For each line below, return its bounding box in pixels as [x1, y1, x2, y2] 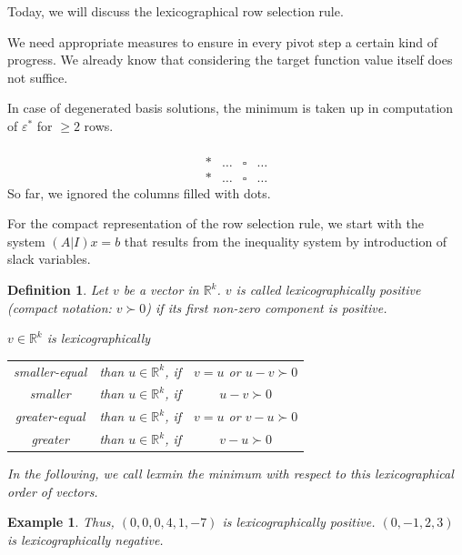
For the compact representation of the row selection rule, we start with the [7, 214, 424, 233]
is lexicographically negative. [7, 530, 164, 549]
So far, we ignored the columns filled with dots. [7, 183, 271, 202]
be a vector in [123, 280, 199, 299]
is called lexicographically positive [236, 280, 421, 299]
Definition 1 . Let [7, 280, 108, 299]
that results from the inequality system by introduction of [124, 231, 447, 250]
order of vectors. [7, 481, 98, 500]
